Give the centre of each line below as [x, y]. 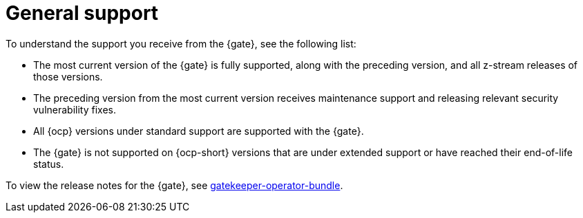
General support [82, 13]
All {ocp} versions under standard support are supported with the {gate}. [199, 131]
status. [49, 164]
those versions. [68, 76]
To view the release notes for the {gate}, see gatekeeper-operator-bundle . [174, 185]
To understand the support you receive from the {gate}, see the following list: [181, 43]
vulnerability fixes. [75, 109]
